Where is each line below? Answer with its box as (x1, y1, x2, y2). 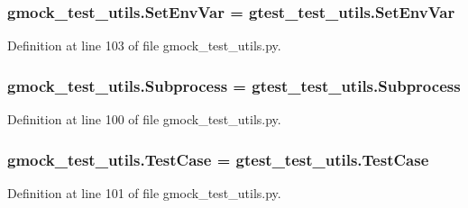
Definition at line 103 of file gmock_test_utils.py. (7, 36, 281, 55)
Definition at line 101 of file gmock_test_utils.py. (7, 183, 281, 202)
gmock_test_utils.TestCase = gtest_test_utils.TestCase (7, 148, 429, 170)
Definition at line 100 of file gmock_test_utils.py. (7, 110, 281, 129)
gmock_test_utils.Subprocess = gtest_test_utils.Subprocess (7, 74, 461, 96)
